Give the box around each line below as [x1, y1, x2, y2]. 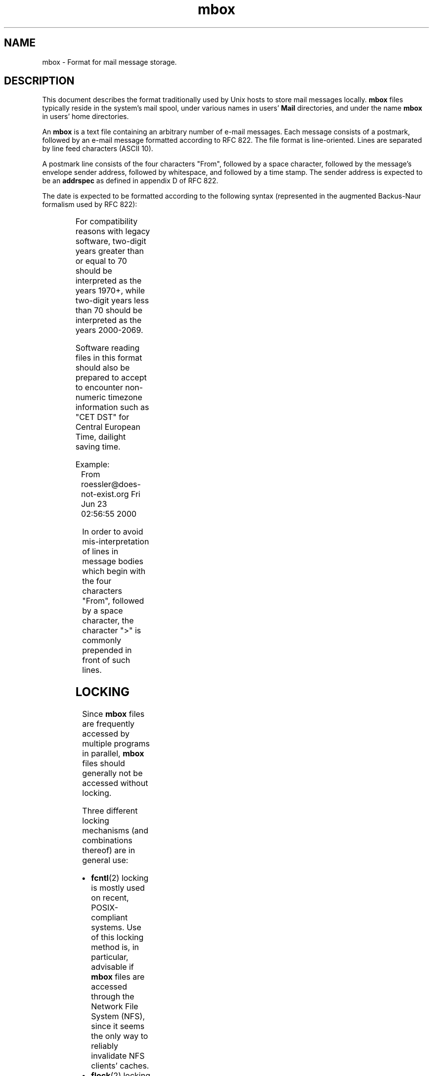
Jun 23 [81, 499, 107, 509]
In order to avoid [82, 527, 143, 537]
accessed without [82, 778, 148, 788]
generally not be [82, 768, 143, 779]
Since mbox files [82, 709, 145, 719]
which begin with [82, 566, 146, 577]
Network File [91, 1001, 138, 1012]
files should [82, 758, 125, 769]
